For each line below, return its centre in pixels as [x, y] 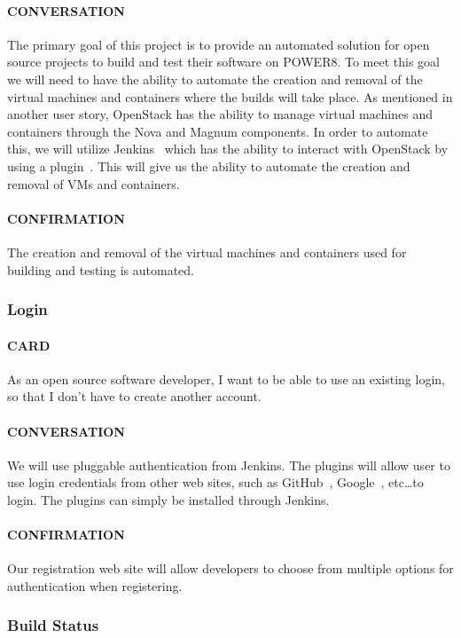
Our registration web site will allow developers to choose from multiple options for [230, 568]
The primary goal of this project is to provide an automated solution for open [219, 44]
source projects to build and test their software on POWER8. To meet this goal [223, 62]
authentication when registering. [95, 585]
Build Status [53, 625]
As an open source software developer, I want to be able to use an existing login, [226, 378]
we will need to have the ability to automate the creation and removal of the [215, 79]
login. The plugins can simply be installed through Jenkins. [168, 499]
